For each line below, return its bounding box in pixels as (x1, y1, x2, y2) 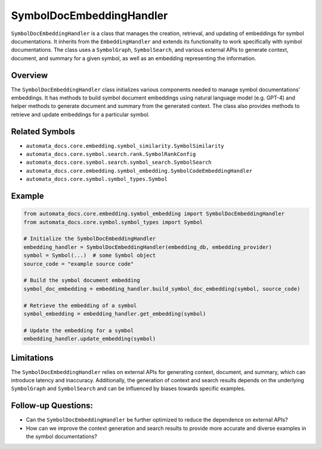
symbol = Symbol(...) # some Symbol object (23, 252, 156, 259)
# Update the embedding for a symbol (23, 327, 134, 333)
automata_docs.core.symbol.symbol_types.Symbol (26, 176, 168, 183)
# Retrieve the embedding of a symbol (23, 302, 137, 309)
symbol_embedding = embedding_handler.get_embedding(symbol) (23, 310, 206, 317)
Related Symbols (11, 126, 76, 136)
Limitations (11, 353, 54, 363)
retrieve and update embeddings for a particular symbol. (11, 111, 150, 118)
